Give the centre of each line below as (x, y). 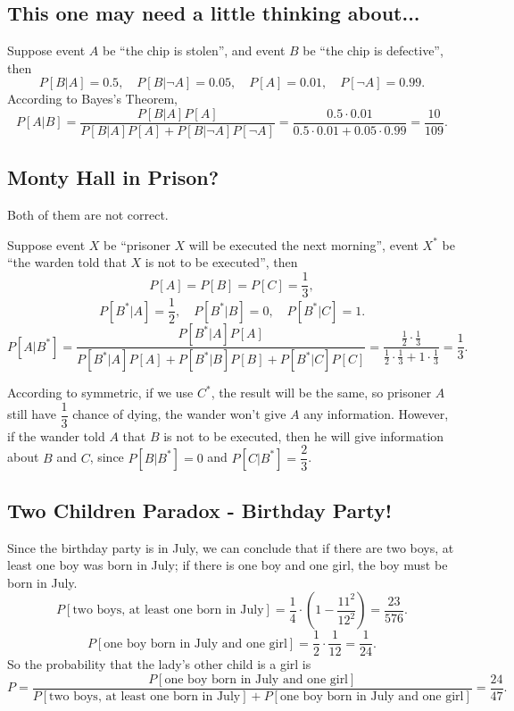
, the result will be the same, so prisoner (321, 393)
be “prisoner (137, 244)
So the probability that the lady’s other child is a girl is (159, 664)
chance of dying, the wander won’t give (179, 414)
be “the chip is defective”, (373, 50)
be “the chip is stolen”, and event (194, 50)
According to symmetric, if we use (100, 393)
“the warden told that (67, 262)
